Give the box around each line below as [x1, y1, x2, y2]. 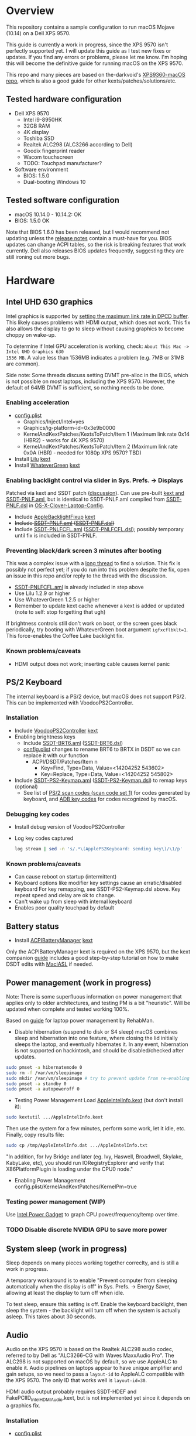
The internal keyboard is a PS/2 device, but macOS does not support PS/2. [6, 693, 186, 700]
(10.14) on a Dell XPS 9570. [6, 29, 71, 36]
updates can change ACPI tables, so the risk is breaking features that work [6, 241, 186, 248]
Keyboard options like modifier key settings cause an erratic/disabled [14, 880, 182, 887]
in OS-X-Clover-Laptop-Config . [29, 502, 105, 509]
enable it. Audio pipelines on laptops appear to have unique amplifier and [6, 1364, 183, 1371]
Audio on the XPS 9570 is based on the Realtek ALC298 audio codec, [6, 1345, 174, 1352]
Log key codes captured [14, 835, 74, 842]
